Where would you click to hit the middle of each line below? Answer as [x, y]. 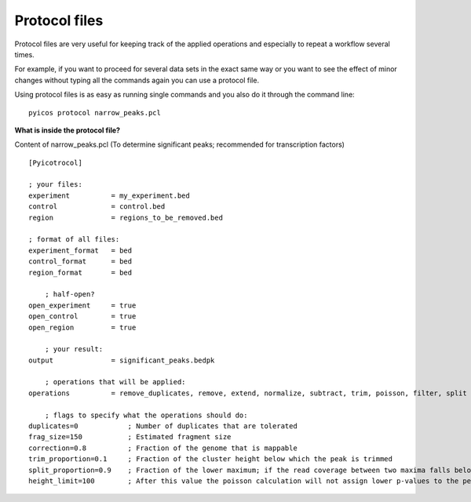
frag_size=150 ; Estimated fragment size [130, 437]
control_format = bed [80, 262]
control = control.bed [97, 207]
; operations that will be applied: [115, 382]
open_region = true [82, 327]
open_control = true [82, 316]
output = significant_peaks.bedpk [122, 360]
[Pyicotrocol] [55, 162]
